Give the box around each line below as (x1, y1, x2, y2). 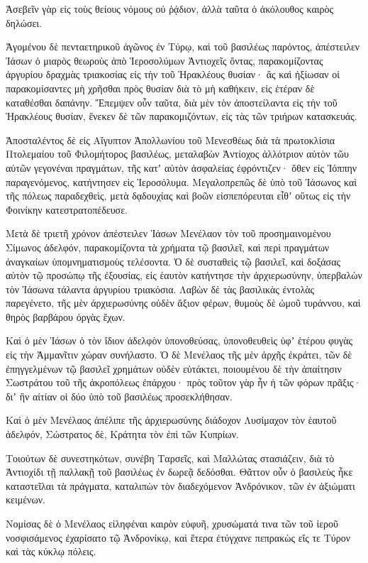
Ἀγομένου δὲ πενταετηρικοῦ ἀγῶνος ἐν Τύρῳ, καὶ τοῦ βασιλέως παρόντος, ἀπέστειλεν (6, 39, 360, 54)
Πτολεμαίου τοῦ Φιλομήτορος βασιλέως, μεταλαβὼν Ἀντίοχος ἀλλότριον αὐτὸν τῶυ (6, 146, 349, 161)
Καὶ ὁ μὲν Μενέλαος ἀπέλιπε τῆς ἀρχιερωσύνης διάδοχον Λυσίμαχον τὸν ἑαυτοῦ (6, 412, 337, 427)
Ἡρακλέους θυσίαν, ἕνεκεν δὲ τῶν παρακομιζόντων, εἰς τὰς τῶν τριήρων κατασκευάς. (6, 109, 357, 124)
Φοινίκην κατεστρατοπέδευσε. (6, 202, 128, 217)
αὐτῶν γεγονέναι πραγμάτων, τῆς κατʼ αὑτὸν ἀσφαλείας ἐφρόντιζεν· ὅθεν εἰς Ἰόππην (6, 160, 357, 175)
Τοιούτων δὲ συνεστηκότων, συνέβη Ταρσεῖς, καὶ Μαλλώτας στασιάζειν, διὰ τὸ (6, 450, 335, 465)
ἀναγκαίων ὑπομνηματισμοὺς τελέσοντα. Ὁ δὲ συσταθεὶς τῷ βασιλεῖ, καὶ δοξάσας (6, 253, 341, 268)
